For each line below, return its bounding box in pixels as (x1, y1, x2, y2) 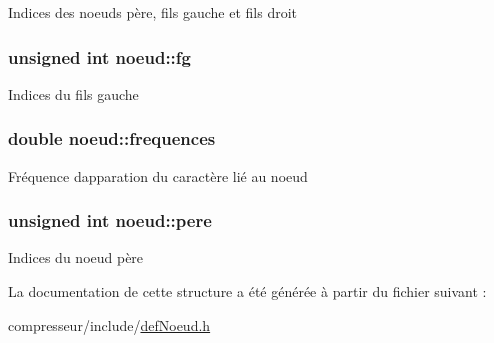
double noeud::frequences (8, 126, 216, 151)
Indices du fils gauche (8, 83, 139, 104)
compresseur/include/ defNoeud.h (8, 314, 211, 335)
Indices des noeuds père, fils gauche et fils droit (8, 2, 298, 22)
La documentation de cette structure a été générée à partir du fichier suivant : (8, 281, 487, 302)
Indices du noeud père (8, 247, 144, 268)
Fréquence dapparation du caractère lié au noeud (8, 165, 308, 186)
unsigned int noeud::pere (8, 208, 212, 233)
